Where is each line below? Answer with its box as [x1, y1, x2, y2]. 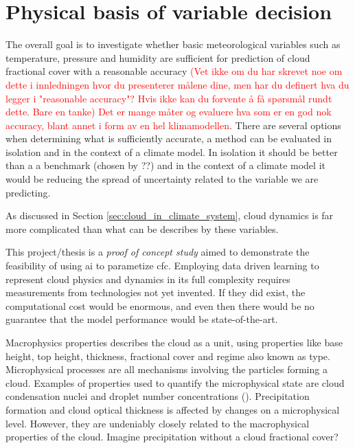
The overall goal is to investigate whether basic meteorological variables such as [5, 37, 341, 52]
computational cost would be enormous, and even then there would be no [5, 298, 314, 313]
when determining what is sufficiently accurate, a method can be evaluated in [5, 131, 332, 146]
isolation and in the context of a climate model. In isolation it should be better [5, 144, 338, 159]
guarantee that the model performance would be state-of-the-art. [5, 312, 278, 326]
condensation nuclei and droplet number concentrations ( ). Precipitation [5, 389, 310, 403]
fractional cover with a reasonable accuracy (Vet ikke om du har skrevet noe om [5, 64, 343, 78]
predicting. [5, 185, 51, 199]
